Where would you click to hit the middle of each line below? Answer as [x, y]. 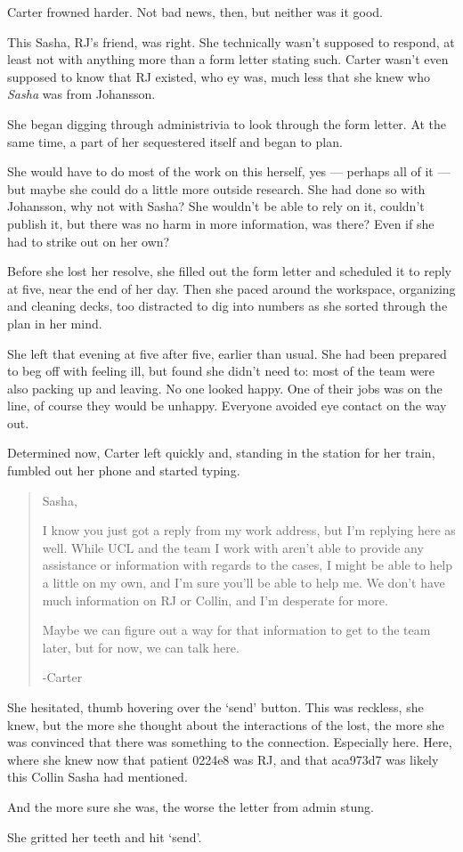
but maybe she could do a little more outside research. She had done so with [216, 188]
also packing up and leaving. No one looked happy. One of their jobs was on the [225, 388]
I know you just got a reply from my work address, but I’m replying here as [249, 530]
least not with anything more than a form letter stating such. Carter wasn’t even [228, 59]
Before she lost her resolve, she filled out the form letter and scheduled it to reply [229, 271]
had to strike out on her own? [89, 241]
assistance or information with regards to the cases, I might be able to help [248, 565]
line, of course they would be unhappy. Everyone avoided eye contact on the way [227, 406]
